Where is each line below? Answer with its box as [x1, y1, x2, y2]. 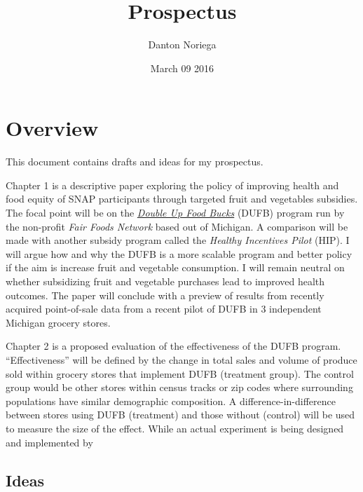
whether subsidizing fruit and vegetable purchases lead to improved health [6, 274, 325, 288]
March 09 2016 [150, 60, 214, 75]
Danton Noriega [148, 37, 217, 52]
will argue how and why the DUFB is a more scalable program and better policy [6, 246, 352, 261]
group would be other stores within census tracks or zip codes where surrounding [6, 380, 353, 395]
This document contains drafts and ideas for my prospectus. [6, 154, 263, 169]
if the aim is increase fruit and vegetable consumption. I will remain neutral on [6, 260, 345, 275]
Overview [6, 114, 99, 142]
